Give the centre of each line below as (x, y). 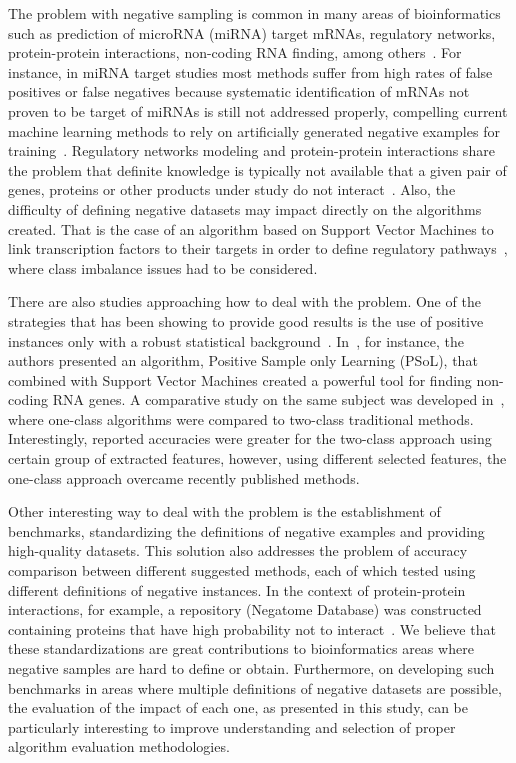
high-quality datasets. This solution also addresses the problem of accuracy (238, 550)
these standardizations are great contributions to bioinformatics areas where (241, 648)
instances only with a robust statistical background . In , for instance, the (236, 340)
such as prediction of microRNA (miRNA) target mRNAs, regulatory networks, (252, 32)
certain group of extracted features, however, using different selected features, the (257, 458)
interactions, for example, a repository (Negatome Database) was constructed (245, 609)
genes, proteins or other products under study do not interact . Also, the (232, 189)
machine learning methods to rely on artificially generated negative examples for (254, 130)
